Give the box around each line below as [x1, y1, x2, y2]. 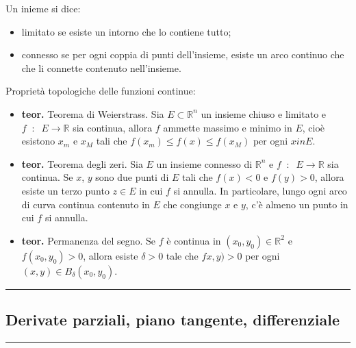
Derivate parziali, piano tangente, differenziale [5, 309, 340, 330]
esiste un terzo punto [21, 183, 110, 197]
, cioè [302, 120, 325, 134]
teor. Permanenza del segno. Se [21, 233, 156, 247]
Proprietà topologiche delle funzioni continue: [5, 84, 196, 98]
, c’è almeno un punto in [245, 197, 348, 211]
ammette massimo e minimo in [163, 120, 292, 134]
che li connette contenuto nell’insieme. [21, 60, 181, 75]
